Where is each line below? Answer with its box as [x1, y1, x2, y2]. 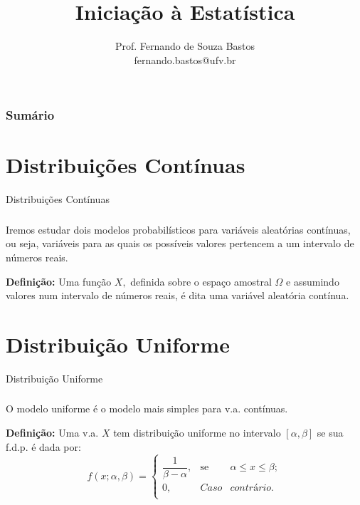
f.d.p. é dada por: [6, 439, 81, 454]
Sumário [6, 106, 55, 124]
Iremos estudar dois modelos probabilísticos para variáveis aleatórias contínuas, [6, 222, 351, 236]
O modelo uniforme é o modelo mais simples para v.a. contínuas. [6, 401, 288, 416]
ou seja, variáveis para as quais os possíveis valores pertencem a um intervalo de [6, 236, 354, 251]
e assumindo [286, 274, 339, 288]
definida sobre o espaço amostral [130, 274, 272, 288]
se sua [317, 425, 344, 440]
